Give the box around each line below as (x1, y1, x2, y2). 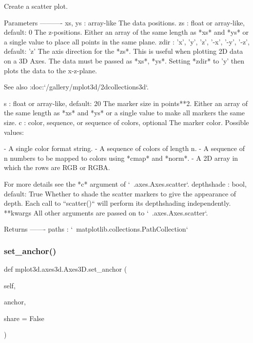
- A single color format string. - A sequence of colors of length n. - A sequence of (4, 143, 245, 153)
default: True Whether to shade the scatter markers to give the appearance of (4, 188, 236, 198)
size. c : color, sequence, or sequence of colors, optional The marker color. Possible (4, 117, 249, 127)
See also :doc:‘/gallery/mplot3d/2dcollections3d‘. (4, 82, 149, 92)
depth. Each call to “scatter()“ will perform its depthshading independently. (4, 198, 231, 208)
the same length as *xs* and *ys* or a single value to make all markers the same (4, 107, 245, 118)
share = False (4, 313, 44, 323)
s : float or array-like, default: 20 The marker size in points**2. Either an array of (4, 98, 248, 108)
